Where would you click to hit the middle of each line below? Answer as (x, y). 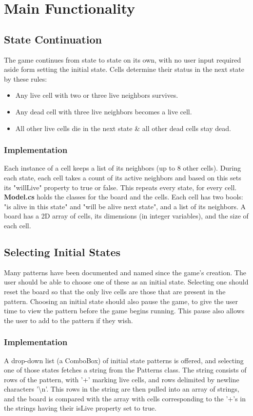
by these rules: (26, 78)
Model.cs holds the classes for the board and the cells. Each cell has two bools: (124, 197)
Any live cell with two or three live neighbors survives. (97, 95)
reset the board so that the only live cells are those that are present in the (115, 291)
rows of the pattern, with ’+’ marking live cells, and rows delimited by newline (122, 379)
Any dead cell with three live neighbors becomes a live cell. (104, 111)
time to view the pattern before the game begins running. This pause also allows (124, 311)
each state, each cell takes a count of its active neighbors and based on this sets (123, 177)
